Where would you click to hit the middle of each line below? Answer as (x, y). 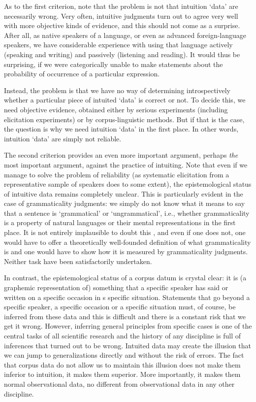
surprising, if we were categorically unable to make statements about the (113, 64)
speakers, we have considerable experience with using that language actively (118, 45)
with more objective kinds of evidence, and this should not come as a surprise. (122, 25)
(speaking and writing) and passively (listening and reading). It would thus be (122, 54)
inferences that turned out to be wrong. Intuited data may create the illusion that (128, 345)
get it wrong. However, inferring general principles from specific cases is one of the (128, 326)
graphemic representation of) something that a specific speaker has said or (116, 287)
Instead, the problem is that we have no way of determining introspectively (117, 90)
